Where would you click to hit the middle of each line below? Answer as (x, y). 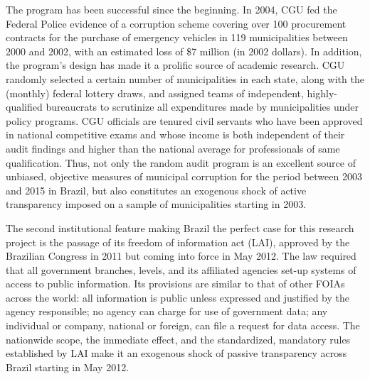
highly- (322, 93)
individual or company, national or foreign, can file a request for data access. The (183, 325)
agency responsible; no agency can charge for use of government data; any (167, 311)
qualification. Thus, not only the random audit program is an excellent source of (181, 162)
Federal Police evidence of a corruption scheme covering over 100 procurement (176, 23)
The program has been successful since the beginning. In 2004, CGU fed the (171, 9)
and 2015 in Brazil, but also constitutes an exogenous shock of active (156, 190)
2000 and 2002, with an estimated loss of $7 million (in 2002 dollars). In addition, (184, 51)
